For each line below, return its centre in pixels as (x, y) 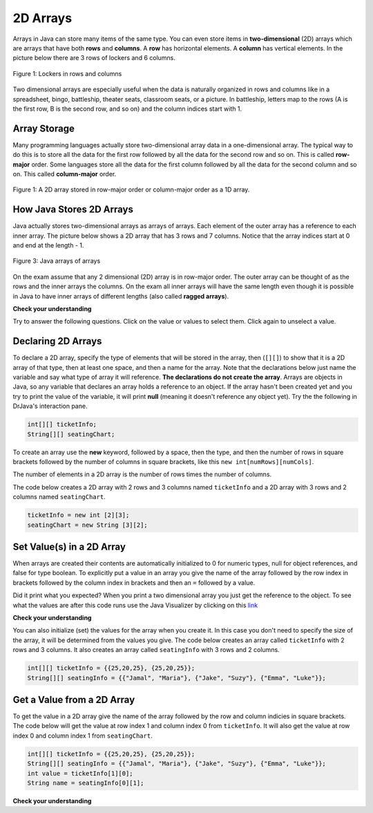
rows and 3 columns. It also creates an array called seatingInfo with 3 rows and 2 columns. (146, 650)
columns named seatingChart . (59, 497)
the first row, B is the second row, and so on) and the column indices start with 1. (127, 109)
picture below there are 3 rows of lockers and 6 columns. (94, 58)
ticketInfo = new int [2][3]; (78, 515)
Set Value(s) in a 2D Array (69, 546)
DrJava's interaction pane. (50, 406)
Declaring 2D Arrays (57, 341)
